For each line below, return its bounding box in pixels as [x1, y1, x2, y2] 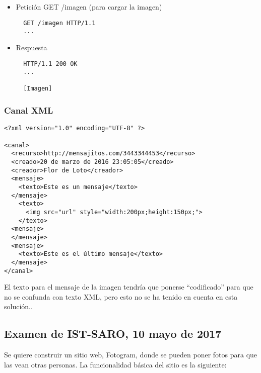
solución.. [4, 301, 33, 312]
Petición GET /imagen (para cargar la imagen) [16, 2, 162, 12]
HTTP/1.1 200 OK [23, 60, 78, 67]
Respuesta [16, 42, 47, 52]
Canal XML [4, 104, 53, 117]
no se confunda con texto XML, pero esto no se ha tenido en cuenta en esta [4, 291, 238, 302]
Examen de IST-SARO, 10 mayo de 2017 [4, 326, 222, 341]
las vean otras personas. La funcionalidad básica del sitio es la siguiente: [4, 359, 227, 369]
